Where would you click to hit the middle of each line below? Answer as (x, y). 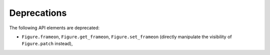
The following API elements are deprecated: (54, 28)
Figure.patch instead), (47, 44)
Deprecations (38, 13)
